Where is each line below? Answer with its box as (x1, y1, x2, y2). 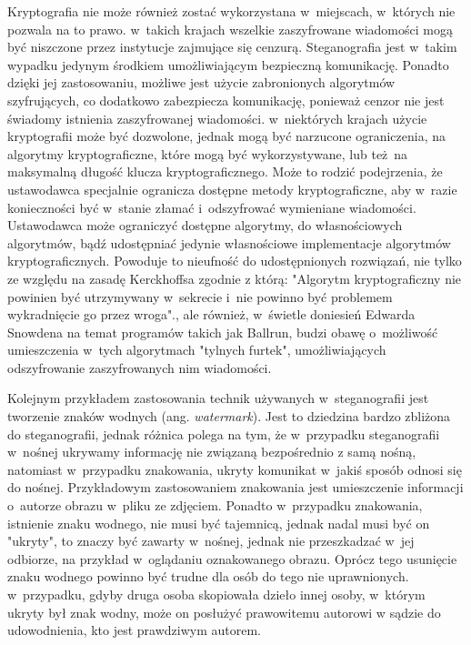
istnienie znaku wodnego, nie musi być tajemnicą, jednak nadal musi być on (7, 513, 430, 532)
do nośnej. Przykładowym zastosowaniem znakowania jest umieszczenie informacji (7, 478, 464, 497)
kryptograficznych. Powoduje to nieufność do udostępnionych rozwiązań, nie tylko (7, 251, 462, 270)
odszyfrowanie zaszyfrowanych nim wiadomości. (7, 358, 272, 377)
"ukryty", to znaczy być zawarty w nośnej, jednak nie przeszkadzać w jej (7, 531, 415, 550)
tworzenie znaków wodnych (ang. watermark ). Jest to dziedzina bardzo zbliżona (7, 407, 451, 426)
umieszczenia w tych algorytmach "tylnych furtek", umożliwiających (7, 340, 386, 359)
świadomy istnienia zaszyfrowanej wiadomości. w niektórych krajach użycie (7, 108, 427, 127)
